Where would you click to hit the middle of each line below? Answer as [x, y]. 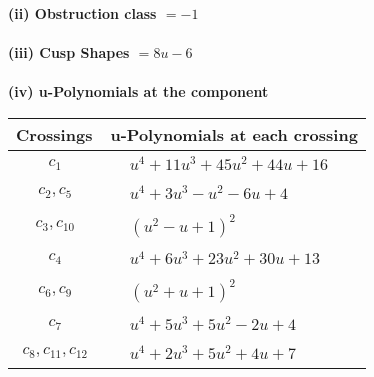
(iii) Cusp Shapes [69, 52]
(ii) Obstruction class [82, 13]
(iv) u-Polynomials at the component [138, 91]
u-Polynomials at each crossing [234, 134]
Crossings [54, 134]
